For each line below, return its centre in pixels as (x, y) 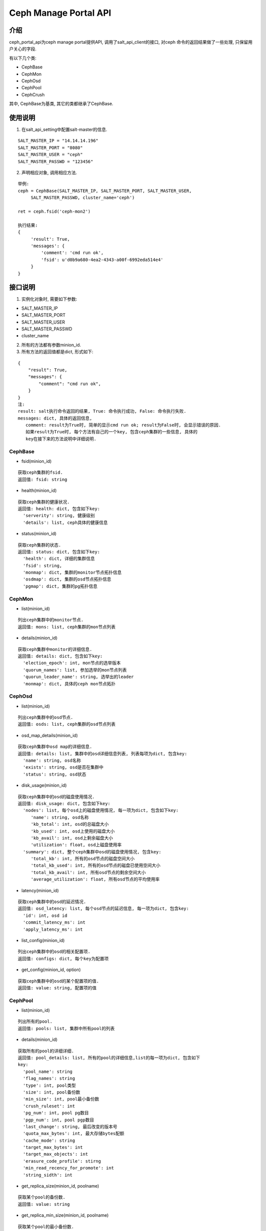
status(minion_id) (39, 534)
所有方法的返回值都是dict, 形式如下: (57, 352)
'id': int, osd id (45, 915)
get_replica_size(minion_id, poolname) (60, 1186)
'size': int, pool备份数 (52, 1092)
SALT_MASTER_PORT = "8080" (50, 147)
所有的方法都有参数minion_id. (51, 345)
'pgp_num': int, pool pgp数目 (59, 1120)
